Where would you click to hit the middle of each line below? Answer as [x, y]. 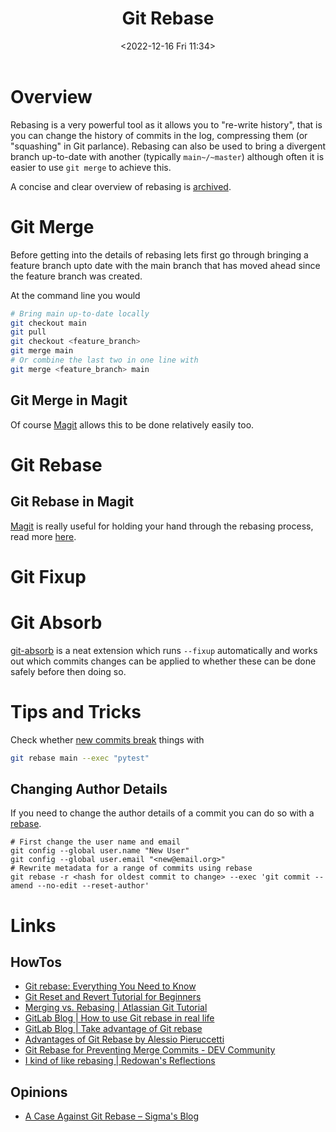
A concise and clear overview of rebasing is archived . [121, 186]
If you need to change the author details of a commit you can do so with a [162, 813]
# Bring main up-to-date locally [80, 313]
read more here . [43, 536]
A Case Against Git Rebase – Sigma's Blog [112, 1116]
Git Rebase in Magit [72, 502]
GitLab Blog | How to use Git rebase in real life [119, 1018]
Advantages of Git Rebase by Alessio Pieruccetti [124, 1039]
